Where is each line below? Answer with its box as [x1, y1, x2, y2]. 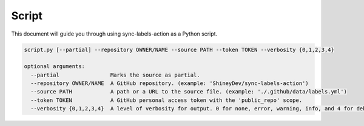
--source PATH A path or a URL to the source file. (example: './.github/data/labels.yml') [30, 88, 347, 95]
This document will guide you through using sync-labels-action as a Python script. [11, 30, 218, 37]
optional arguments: [24, 63, 85, 70]
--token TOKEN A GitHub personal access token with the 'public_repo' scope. [30, 96, 303, 104]
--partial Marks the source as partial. [30, 71, 200, 78]
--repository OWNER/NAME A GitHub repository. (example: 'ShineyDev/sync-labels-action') [30, 80, 309, 87]
